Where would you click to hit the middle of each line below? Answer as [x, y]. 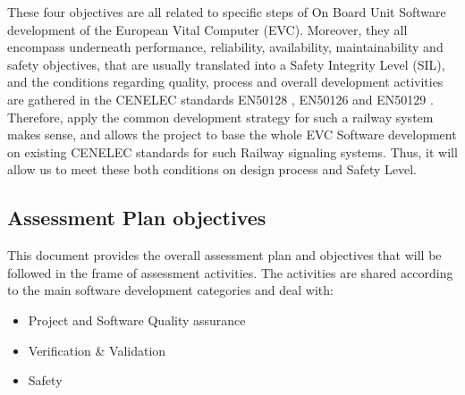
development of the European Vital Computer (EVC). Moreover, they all [207, 29]
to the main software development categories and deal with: [170, 290]
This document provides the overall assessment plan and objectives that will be [224, 255]
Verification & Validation [97, 350]
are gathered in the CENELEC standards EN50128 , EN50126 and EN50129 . [220, 99]
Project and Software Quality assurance [137, 319]
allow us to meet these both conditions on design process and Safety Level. [212, 169]
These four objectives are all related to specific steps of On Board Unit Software [227, 12]
